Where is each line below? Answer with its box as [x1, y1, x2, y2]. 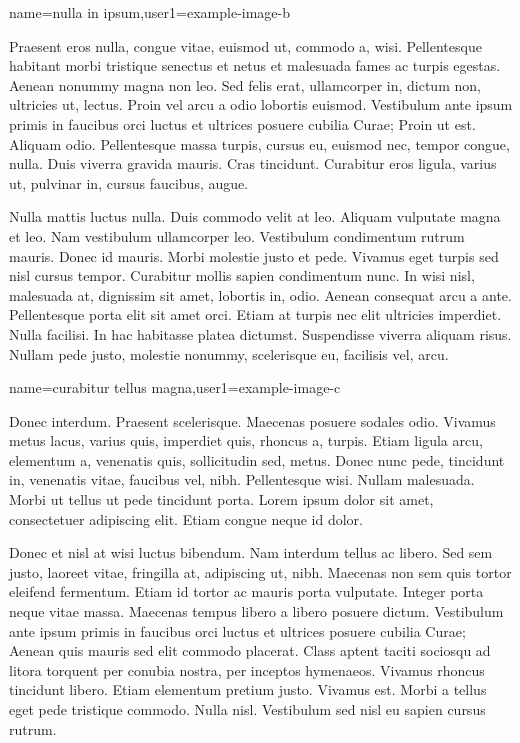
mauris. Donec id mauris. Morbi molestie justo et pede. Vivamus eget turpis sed [9, 245, 499, 266]
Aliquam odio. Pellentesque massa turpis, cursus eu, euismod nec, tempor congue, [9, 133, 510, 154]
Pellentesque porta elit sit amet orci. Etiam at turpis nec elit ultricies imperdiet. [9, 304, 502, 325]
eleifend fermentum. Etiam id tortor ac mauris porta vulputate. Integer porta [9, 581, 484, 602]
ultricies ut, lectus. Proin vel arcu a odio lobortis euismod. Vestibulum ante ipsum [9, 94, 513, 115]
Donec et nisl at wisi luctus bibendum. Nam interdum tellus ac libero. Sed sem [9, 542, 493, 563]
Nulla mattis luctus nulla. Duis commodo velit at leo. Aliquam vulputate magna [9, 206, 501, 227]
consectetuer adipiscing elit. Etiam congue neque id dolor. [9, 508, 363, 529]
